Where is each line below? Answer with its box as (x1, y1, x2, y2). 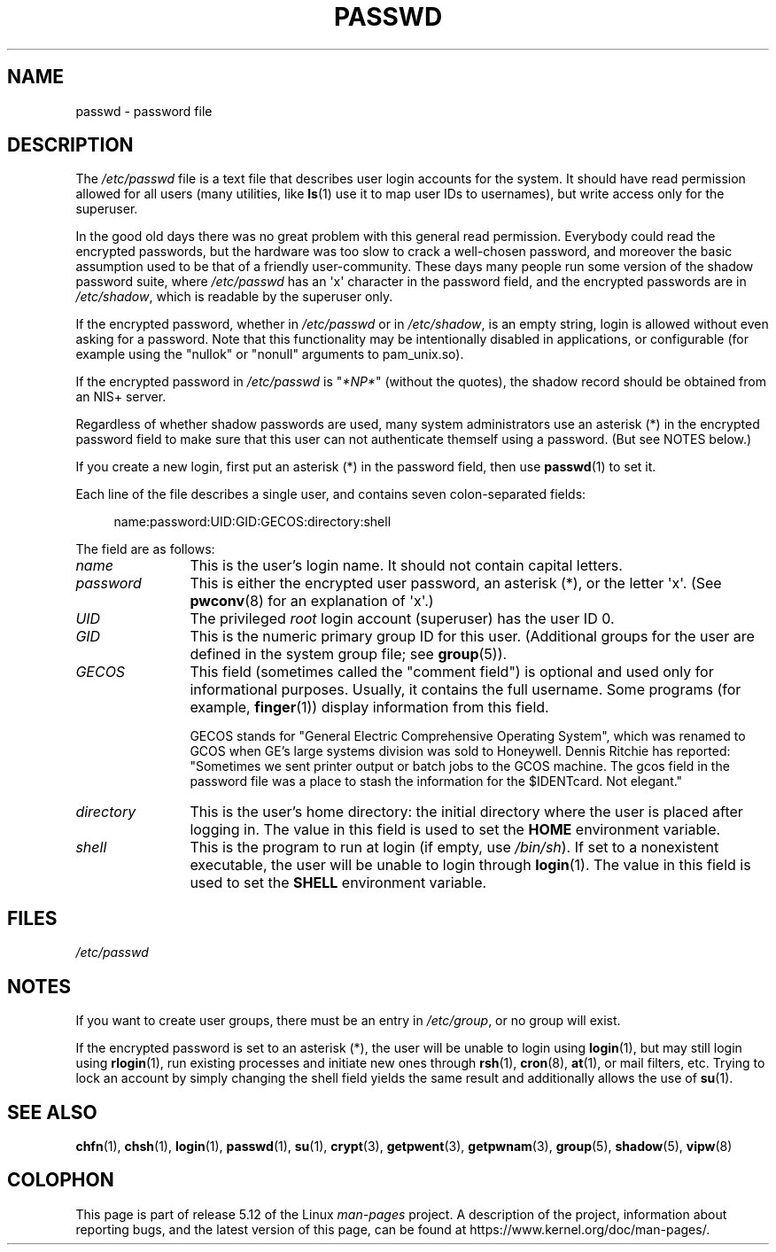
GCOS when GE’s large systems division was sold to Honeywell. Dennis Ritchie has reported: (190, 743, 731, 759)
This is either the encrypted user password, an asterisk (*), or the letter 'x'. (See (190, 574, 722, 593)
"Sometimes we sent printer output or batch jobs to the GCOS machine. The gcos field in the (190, 758, 730, 774)
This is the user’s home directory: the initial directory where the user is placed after (190, 803, 743, 821)
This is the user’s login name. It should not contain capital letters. (190, 556, 623, 575)
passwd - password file (75, 103, 213, 119)
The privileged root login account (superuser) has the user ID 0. (190, 610, 615, 628)
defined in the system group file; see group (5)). (190, 645, 508, 664)
